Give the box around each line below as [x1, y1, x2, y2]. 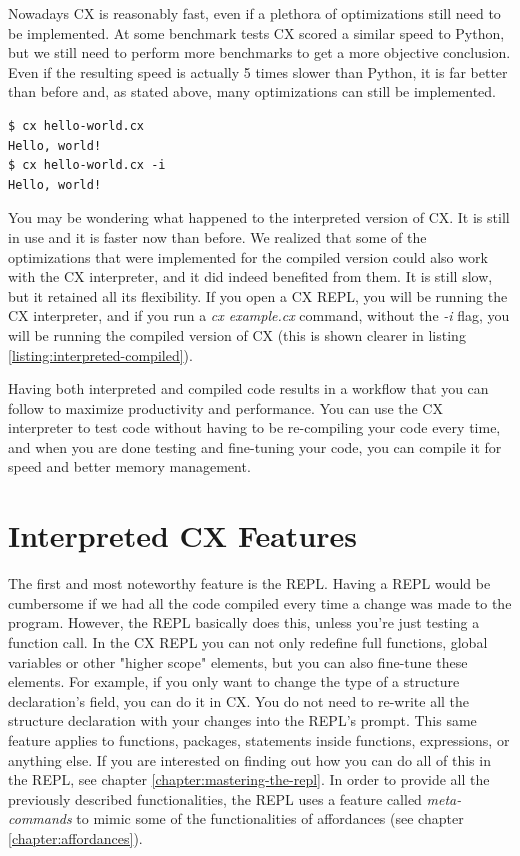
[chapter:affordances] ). [8, 827, 143, 848]
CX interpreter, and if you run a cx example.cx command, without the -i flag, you [8, 305, 510, 326]
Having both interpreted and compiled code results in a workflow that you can [8, 378, 489, 399]
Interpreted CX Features [8, 515, 358, 556]
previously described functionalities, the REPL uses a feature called [8, 788, 422, 809]
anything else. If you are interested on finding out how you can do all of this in [8, 749, 491, 770]
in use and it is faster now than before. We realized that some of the [8, 226, 427, 247]
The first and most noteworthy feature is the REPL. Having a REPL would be [8, 573, 491, 594]
